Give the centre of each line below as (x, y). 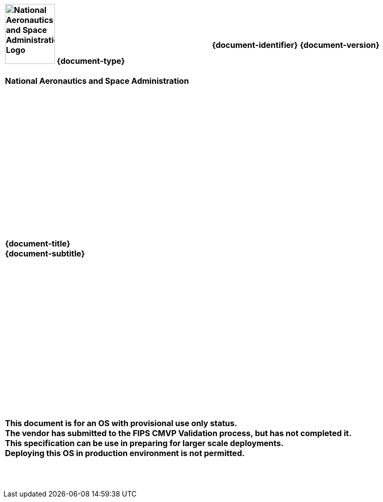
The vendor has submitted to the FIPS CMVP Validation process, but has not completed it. (178, 433)
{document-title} (38, 244)
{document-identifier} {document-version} (296, 45)
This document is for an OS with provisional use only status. (121, 423)
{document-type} (91, 61)
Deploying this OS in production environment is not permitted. (125, 453)
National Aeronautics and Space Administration (97, 81)
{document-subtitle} (45, 253)
